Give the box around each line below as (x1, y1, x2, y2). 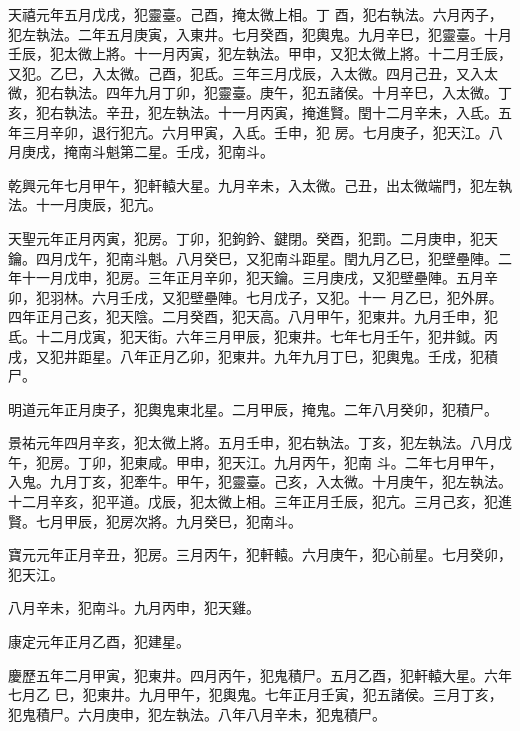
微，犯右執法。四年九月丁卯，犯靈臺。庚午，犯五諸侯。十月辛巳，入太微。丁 (8, 82, 512, 103)
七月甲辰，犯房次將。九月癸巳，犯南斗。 (35, 510, 302, 531)
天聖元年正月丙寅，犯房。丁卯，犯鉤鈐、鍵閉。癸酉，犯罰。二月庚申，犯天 (8, 227, 498, 248)
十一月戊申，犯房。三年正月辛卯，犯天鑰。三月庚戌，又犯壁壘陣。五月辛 (21, 267, 498, 288)
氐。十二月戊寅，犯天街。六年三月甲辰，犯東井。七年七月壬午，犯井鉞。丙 (8, 325, 498, 346)
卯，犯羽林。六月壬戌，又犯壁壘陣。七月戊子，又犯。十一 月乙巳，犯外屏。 (8, 286, 503, 307)
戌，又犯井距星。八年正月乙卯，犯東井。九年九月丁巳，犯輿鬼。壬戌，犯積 (8, 345, 498, 366)
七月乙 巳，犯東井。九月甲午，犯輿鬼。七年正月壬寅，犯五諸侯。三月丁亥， (8, 684, 503, 705)
